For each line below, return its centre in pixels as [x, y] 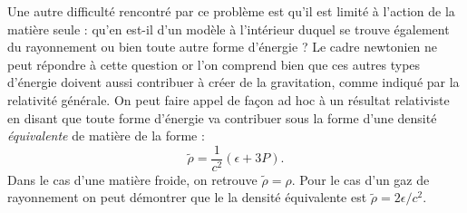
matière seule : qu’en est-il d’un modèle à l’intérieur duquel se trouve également [229, 29]
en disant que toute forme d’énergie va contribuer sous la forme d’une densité [222, 117]
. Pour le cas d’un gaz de [360, 179]
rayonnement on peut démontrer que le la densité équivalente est [187, 197]
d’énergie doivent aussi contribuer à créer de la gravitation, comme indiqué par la [233, 82]
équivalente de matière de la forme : [106, 136]
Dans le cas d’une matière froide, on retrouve [132, 179]
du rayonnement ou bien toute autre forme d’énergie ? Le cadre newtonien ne [223, 47]
